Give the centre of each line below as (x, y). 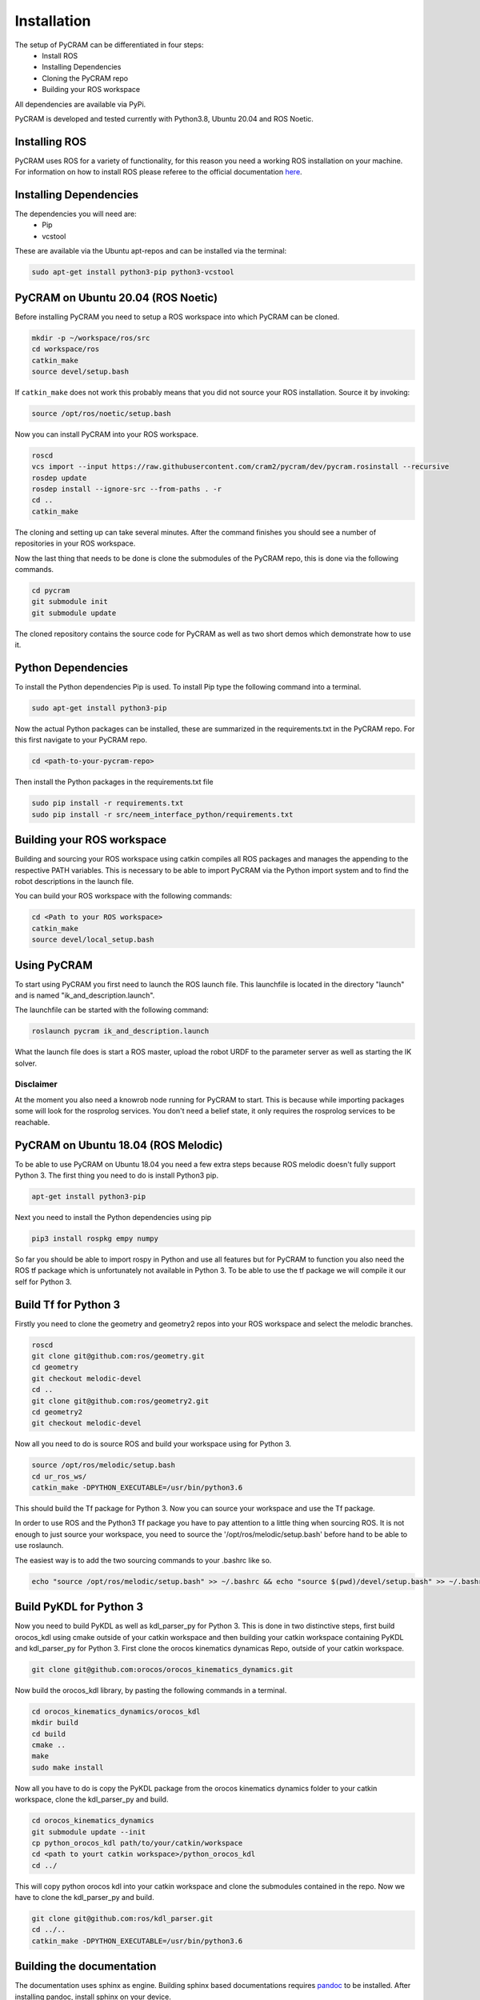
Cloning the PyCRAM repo (85, 78)
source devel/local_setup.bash (93, 940)
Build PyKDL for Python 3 (79, 1607)
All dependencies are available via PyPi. (80, 104)
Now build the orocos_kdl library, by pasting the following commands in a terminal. (151, 1690)
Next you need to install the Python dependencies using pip (113, 1217)
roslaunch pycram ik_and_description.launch (120, 1031)
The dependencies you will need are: (76, 214)
